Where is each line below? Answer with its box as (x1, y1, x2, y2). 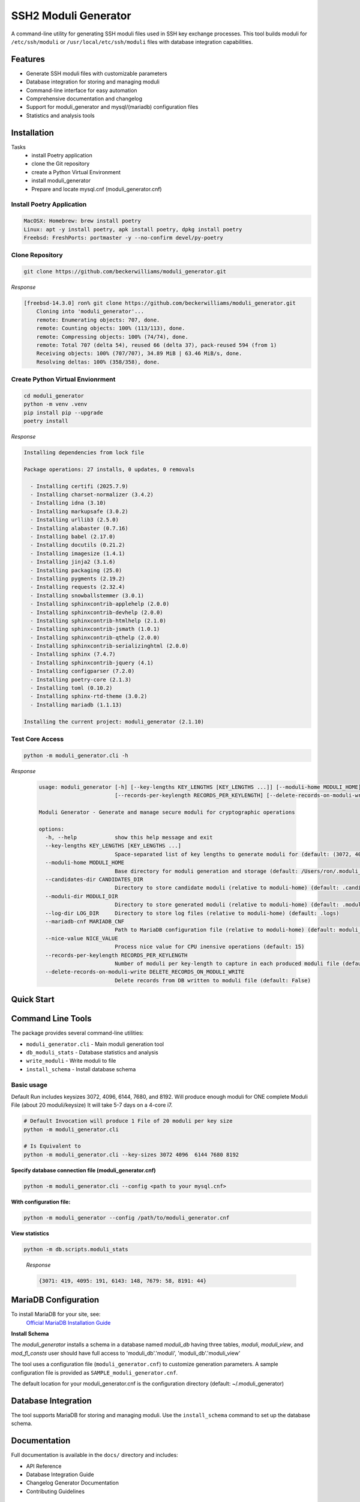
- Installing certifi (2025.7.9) (30, 482, 128, 490)
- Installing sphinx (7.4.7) (30, 651, 116, 658)
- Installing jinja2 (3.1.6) (30, 559, 116, 565)
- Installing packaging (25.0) (30, 567, 122, 574)
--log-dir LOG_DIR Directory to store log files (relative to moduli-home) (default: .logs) (45, 910, 340, 916)
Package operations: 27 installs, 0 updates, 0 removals (23, 466, 195, 473)
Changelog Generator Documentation (26, 1479, 119, 1486)
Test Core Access (11, 735, 64, 743)
